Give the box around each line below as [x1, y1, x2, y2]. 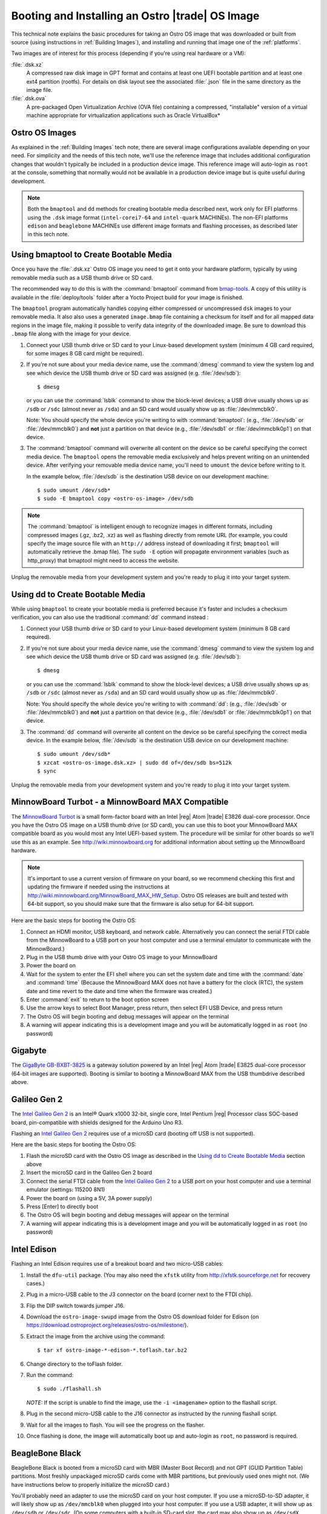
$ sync [37, 768, 57, 775]
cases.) [26, 1280, 45, 1287]
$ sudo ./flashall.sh [37, 1386, 101, 1392]
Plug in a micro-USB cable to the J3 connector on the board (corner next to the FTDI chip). [26, 1291, 253, 1298]
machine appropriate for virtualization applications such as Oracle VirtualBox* [26, 112, 220, 119]
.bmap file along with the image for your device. [11, 330, 131, 337]
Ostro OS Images [11, 127, 77, 137]
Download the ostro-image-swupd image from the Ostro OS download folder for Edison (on [26, 1313, 259, 1320]
